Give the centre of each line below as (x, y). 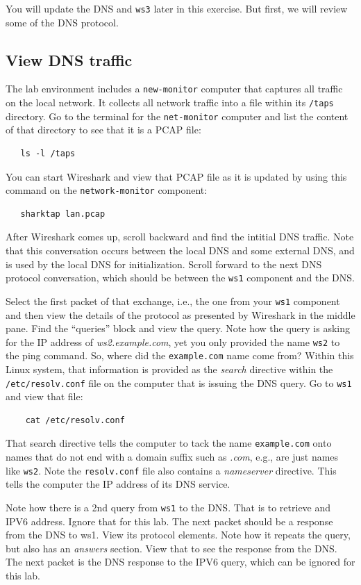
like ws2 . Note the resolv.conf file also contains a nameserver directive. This (171, 470)
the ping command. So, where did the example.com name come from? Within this (180, 355)
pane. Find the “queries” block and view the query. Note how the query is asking (178, 328)
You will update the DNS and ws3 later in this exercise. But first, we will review (177, 8)
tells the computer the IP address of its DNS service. (118, 484)
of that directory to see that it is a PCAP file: (103, 130)
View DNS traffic (69, 59)
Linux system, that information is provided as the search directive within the (169, 369)
